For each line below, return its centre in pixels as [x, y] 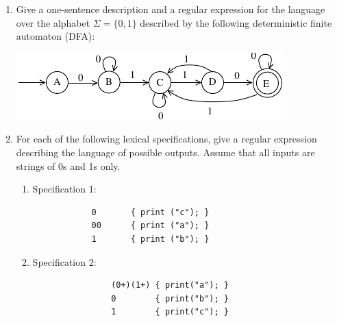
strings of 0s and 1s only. [68, 165]
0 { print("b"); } [170, 298]
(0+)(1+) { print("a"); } [170, 285]
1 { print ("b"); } [150, 239]
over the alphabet [53, 22]
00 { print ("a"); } [150, 226]
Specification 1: [64, 189]
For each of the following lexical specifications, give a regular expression [166, 139]
